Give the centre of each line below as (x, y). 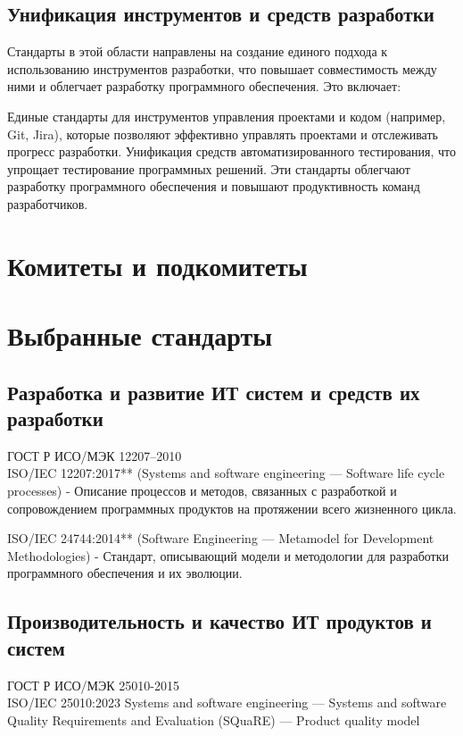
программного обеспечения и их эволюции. (125, 573)
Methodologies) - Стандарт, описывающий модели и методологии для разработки (228, 555)
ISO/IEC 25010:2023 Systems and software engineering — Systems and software (227, 703)
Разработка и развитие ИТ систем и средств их (214, 392)
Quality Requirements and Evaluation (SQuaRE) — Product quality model (214, 719)
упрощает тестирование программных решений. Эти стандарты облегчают (209, 168)
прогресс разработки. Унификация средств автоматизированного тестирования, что (232, 151)
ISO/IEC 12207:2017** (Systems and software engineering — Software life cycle (226, 473)
